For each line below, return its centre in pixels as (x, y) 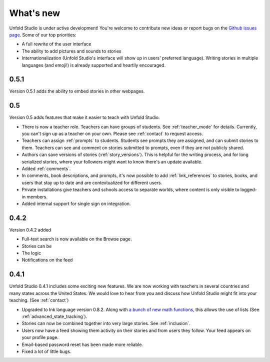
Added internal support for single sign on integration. (76, 203)
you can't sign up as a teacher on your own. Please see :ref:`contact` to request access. (112, 134)
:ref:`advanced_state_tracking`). (54, 316)
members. (37, 196)
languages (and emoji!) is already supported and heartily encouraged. (94, 65)
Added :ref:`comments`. (46, 169)
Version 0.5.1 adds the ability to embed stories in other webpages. (77, 91)
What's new (35, 13)
